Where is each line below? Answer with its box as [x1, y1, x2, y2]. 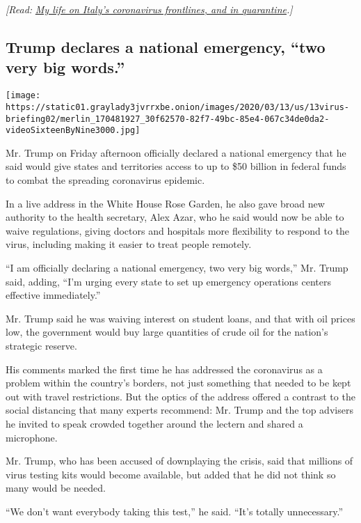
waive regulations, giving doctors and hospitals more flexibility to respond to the [6, 223, 350, 237]
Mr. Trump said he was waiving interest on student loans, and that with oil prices [6, 311, 355, 325]
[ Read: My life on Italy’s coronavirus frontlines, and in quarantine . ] [6, 2, 293, 16]
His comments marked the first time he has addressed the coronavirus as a [6, 361, 323, 376]
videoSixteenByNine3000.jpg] [6, 125, 141, 136]
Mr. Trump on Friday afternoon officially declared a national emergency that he [6, 145, 346, 159]
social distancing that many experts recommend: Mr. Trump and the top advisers [6, 403, 353, 417]
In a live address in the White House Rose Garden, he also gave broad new [6, 196, 325, 210]
